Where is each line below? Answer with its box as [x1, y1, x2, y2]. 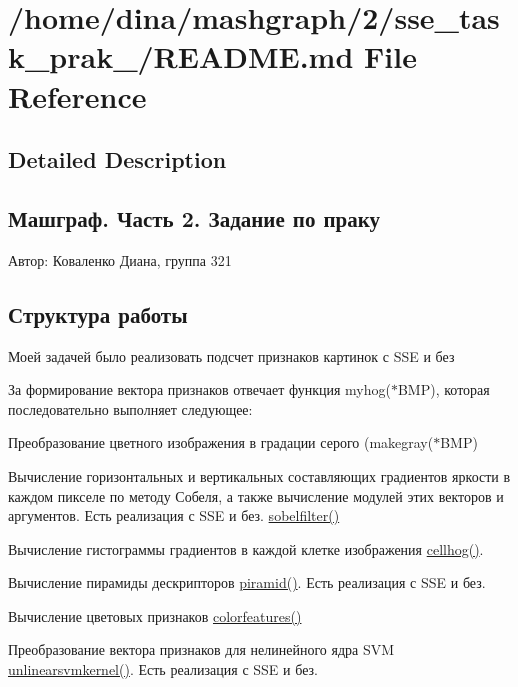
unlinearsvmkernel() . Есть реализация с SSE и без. [8, 659, 318, 680]
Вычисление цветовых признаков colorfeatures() [8, 605, 302, 626]
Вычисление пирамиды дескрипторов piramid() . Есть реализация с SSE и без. [8, 572, 486, 593]
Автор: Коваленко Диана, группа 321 [8, 249, 232, 270]
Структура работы [8, 298, 188, 329]
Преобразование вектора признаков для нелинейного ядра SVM [8, 639, 395, 660]
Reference [8, 75, 147, 116]
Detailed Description [8, 144, 227, 175]
